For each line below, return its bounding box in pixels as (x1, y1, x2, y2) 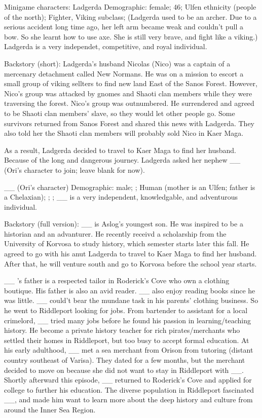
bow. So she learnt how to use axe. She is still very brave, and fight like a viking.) (4, 31, 258, 42)
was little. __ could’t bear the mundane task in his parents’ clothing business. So (4, 295, 258, 306)
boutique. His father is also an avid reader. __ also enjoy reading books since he (4, 285, 255, 295)
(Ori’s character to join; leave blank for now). (4, 164, 145, 175)
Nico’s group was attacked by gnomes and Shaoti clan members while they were (4, 88, 252, 98)
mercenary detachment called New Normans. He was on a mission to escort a (4, 68, 244, 79)
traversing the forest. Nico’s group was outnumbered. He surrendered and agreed (4, 98, 254, 108)
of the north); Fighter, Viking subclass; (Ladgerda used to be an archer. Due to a (4, 11, 257, 22)
